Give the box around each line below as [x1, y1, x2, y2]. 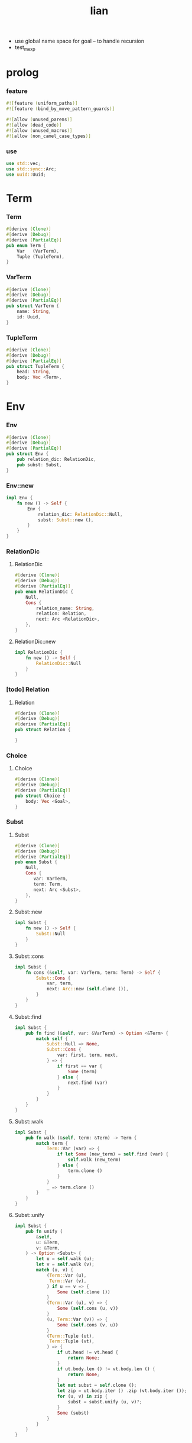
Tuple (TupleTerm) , [17, 253, 65, 260]
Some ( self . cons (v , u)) [57, 1322, 119, 1328]
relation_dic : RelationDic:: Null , [37, 511, 123, 517]
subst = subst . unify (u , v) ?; [67, 1399, 142, 1405]
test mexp [14, 44, 35, 52]
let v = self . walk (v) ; [36, 1261, 95, 1267]
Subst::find [14, 1013, 42, 1020]
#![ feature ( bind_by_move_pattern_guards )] [6, 106, 115, 112]
